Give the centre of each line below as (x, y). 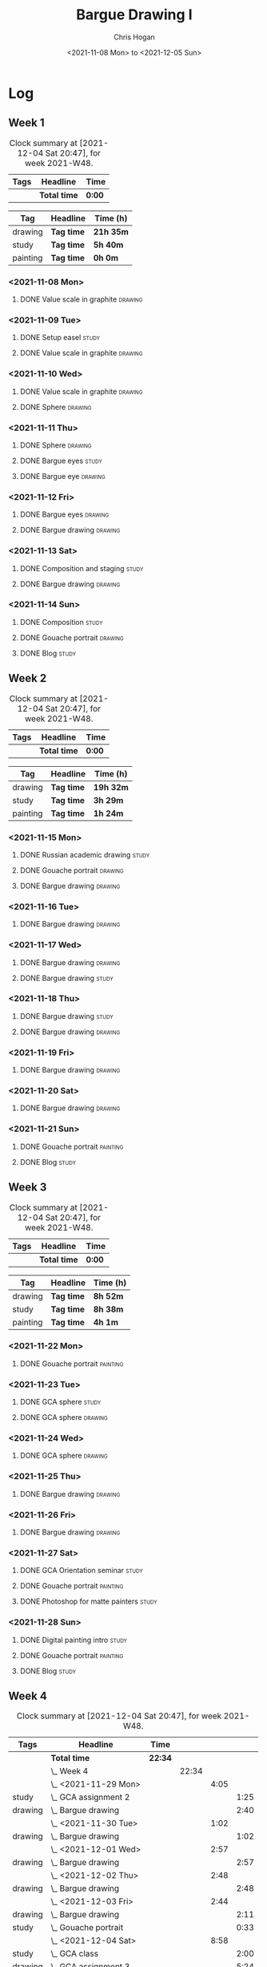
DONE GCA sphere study (60, 1402)
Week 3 (28, 1188)
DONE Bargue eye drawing (62, 476)
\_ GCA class (74, 1953)
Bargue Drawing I (134, 15)
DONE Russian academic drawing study (85, 854)
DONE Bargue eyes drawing (64, 514)
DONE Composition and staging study (82, 568)
